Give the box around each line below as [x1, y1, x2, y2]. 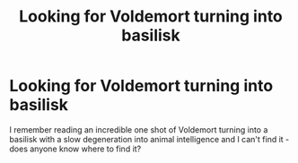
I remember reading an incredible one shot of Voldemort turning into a [9, 124, 268, 135]
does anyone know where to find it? [9, 143, 142, 154]
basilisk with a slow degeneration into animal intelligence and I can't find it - [9, 133, 290, 144]
